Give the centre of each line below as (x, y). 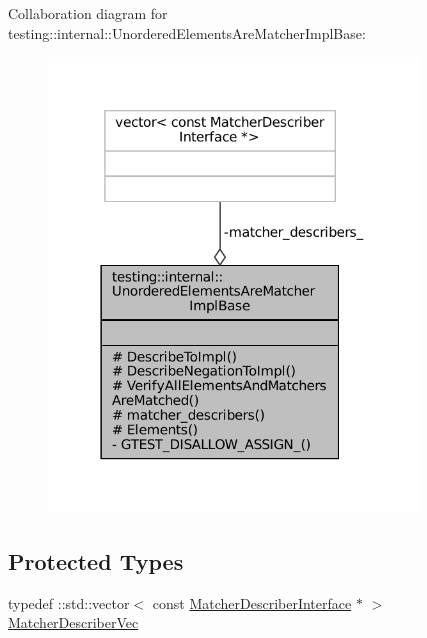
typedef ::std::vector (69, 602)
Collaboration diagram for (88, 13)
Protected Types (96, 560)
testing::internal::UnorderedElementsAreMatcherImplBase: (187, 32)
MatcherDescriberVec (73, 622)
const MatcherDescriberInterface (252, 602)
